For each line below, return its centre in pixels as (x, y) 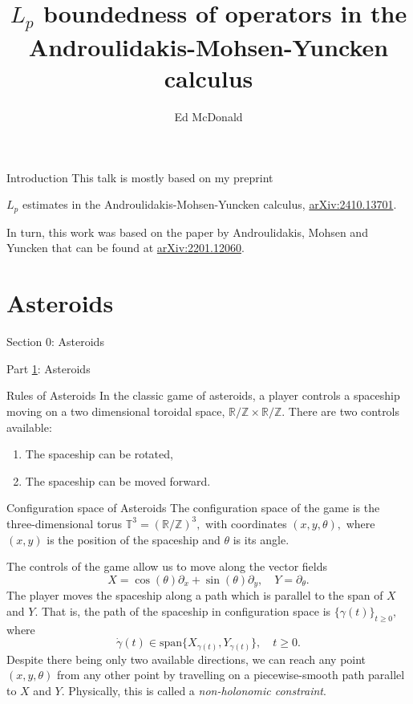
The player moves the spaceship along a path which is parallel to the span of (195, 595)
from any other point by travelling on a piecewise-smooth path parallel (231, 675)
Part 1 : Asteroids (49, 368)
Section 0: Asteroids (55, 342)
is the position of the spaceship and (134, 539)
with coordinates (246, 523)
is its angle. (261, 539)
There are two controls (344, 411)
